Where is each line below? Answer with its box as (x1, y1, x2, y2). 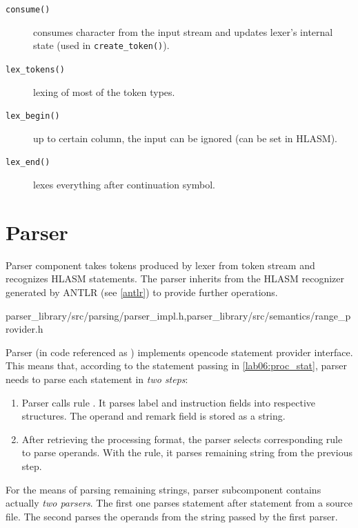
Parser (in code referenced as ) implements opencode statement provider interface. (6, 344, 353, 359)
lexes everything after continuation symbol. (33, 177, 215, 192)
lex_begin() (6, 111, 60, 121)
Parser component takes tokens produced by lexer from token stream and (6, 257, 315, 272)
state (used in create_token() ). (33, 38, 170, 52)
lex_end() (6, 157, 50, 168)
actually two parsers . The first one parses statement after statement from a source (6, 496, 352, 510)
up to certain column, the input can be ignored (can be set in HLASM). (33, 130, 337, 145)
